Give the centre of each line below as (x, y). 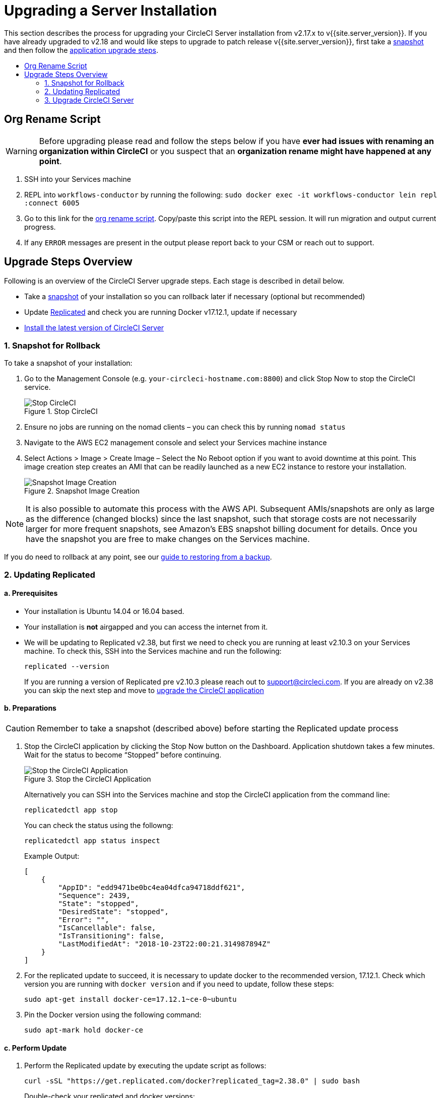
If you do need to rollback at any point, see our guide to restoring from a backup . (138, 557)
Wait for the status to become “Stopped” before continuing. (123, 755)
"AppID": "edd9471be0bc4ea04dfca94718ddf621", (152, 887)
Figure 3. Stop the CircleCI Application (88, 779)
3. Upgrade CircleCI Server (89, 100)
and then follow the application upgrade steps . (81, 50)
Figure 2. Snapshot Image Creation (82, 491)
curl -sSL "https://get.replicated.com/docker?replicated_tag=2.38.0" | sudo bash (192, 1081)
